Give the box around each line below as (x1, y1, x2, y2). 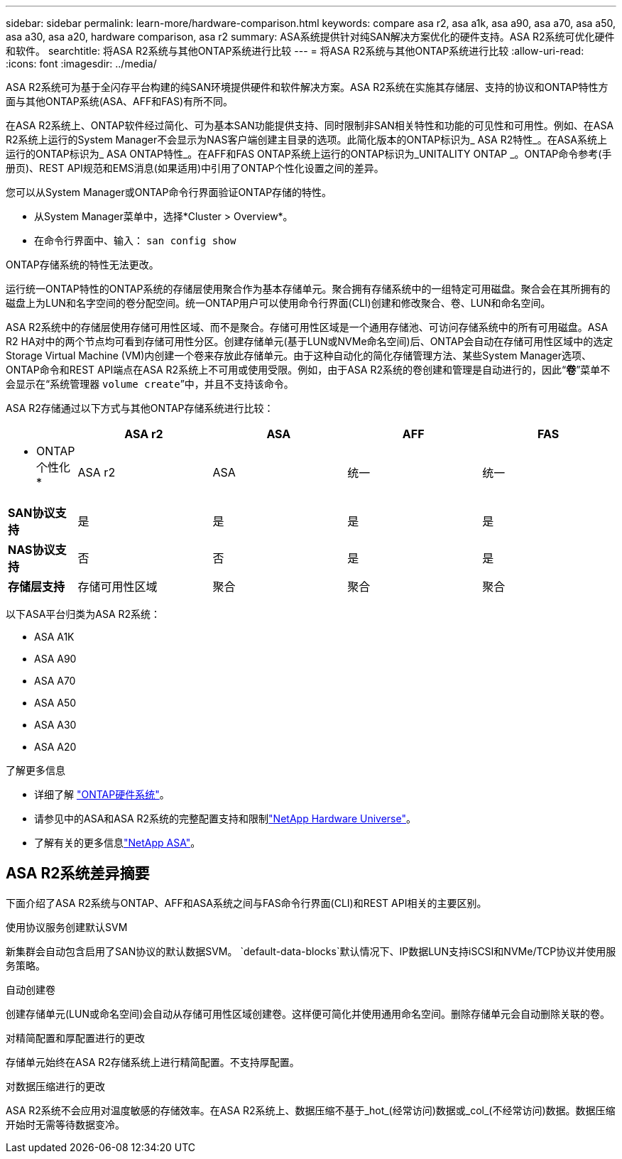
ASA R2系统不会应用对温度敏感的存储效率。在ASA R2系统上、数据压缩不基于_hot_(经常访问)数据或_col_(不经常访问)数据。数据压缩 (6, 1104, 616, 1116)
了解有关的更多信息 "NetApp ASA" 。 (34, 837, 201, 849)
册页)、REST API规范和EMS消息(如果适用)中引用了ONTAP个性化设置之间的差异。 (6, 162, 384, 174)
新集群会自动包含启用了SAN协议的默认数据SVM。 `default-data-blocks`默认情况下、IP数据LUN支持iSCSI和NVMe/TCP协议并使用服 (6, 945, 616, 957)
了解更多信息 (6, 764, 65, 776)
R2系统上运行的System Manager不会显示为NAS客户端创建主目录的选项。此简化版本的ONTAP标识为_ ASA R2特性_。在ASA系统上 (6, 134, 607, 146)
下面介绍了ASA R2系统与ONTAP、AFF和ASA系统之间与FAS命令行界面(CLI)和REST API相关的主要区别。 (6, 896, 487, 909)
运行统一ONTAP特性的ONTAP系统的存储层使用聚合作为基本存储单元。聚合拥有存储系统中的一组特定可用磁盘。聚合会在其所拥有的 (6, 283, 611, 295)
